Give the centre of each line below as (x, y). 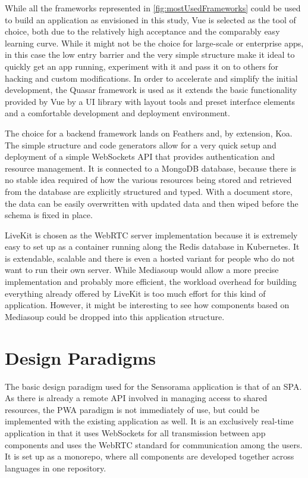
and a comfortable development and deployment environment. (117, 113)
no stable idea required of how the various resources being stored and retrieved (148, 180)
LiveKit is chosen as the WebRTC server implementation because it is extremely (151, 235)
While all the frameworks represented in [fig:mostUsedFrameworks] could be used (153, 8)
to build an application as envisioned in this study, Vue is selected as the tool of (150, 19)
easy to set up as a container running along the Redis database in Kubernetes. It (152, 246)
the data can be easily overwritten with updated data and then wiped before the (152, 203)
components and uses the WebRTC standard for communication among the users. (154, 444)
